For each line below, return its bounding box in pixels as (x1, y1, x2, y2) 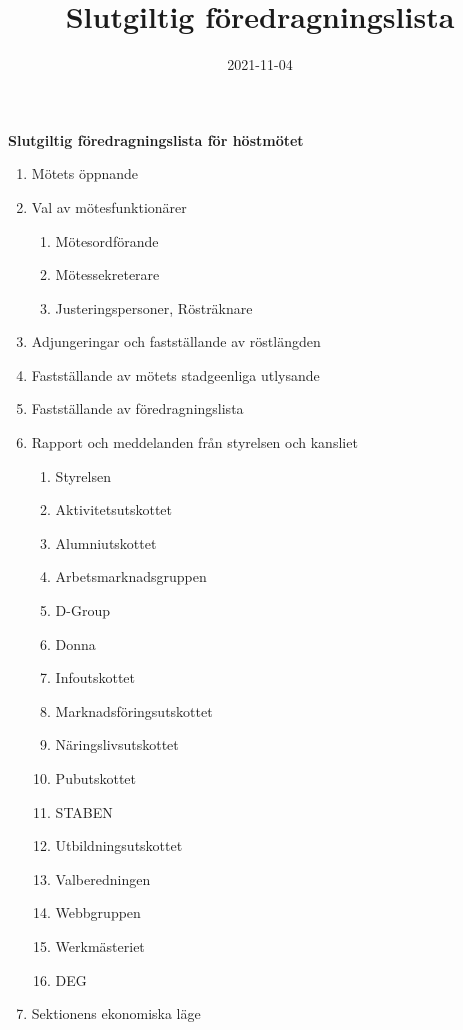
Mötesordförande (55, 230, 159, 251)
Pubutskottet (55, 768, 136, 788)
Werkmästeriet (55, 935, 145, 956)
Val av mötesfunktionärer (31, 196, 187, 217)
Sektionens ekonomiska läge (31, 1003, 201, 1024)
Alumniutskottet (55, 532, 157, 553)
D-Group (55, 600, 110, 621)
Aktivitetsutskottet (55, 499, 173, 520)
